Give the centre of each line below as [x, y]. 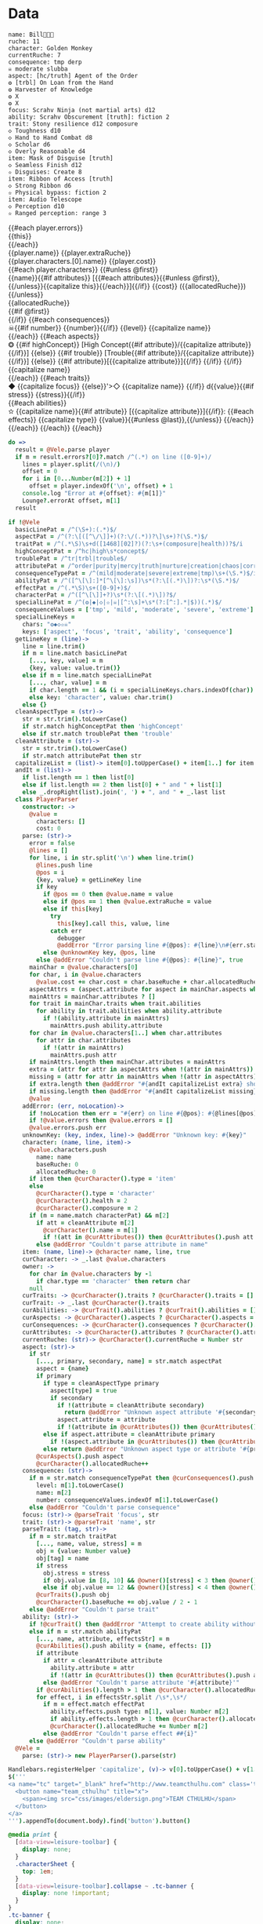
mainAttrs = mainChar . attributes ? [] [92, 997]
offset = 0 [40, 472]
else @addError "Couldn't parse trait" [94, 1610]
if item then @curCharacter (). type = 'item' [103, 1179]
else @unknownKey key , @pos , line [99, 953]
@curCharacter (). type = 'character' [96, 1194]
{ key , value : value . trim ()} [75, 668]
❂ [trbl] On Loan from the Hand [61, 82]
